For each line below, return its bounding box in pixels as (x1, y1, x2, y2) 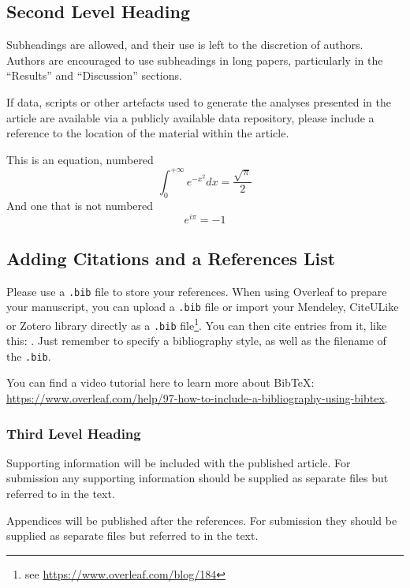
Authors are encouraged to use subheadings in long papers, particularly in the (6, 51, 383, 68)
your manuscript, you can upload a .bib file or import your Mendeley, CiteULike (6, 298, 399, 315)
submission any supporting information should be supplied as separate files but (6, 470, 389, 486)
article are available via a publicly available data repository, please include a (6, 109, 375, 125)
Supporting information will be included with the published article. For (6, 454, 351, 470)
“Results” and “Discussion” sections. (6, 67, 182, 84)
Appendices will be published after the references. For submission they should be (6, 511, 397, 528)
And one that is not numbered (6, 197, 154, 213)
